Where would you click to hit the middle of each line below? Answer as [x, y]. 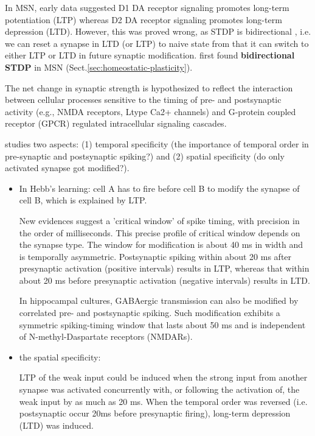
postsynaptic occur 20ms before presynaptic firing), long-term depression [155, 413]
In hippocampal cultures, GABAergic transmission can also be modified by [159, 301]
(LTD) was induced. [56, 425]
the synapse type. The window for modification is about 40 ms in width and [161, 244]
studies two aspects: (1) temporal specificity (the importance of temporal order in [157, 143]
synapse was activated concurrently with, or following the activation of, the [159, 389]
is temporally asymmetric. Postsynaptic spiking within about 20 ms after [155, 256]
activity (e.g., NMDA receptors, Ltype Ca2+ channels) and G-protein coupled [151, 111]
